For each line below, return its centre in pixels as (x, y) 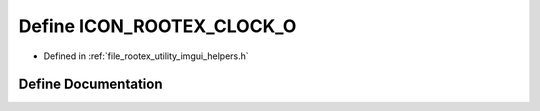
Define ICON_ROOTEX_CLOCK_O (157, 26)
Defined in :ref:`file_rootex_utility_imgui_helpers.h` (146, 56)
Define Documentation (90, 84)
